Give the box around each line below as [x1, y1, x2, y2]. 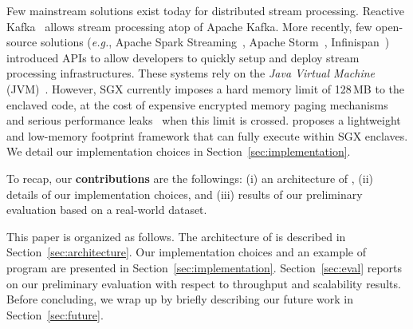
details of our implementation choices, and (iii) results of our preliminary [6, 185, 363, 202]
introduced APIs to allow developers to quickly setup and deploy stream [6, 49, 360, 65]
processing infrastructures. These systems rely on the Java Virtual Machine [6, 65, 376, 81]
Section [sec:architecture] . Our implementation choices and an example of [6, 244, 367, 260]
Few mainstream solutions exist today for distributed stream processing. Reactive [6, 2, 404, 18]
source [6, 34, 37, 50]
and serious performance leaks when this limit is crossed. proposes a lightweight [6, 112, 401, 129]
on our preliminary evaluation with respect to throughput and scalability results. [6, 275, 401, 291]
